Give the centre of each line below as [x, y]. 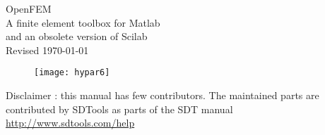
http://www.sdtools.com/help [70, 123]
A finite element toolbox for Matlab [83, 22]
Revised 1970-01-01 [47, 50]
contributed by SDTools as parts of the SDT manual [119, 109]
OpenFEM [29, 8]
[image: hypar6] [72, 73]
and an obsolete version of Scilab [77, 36]
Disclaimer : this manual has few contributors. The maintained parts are [162, 95]
